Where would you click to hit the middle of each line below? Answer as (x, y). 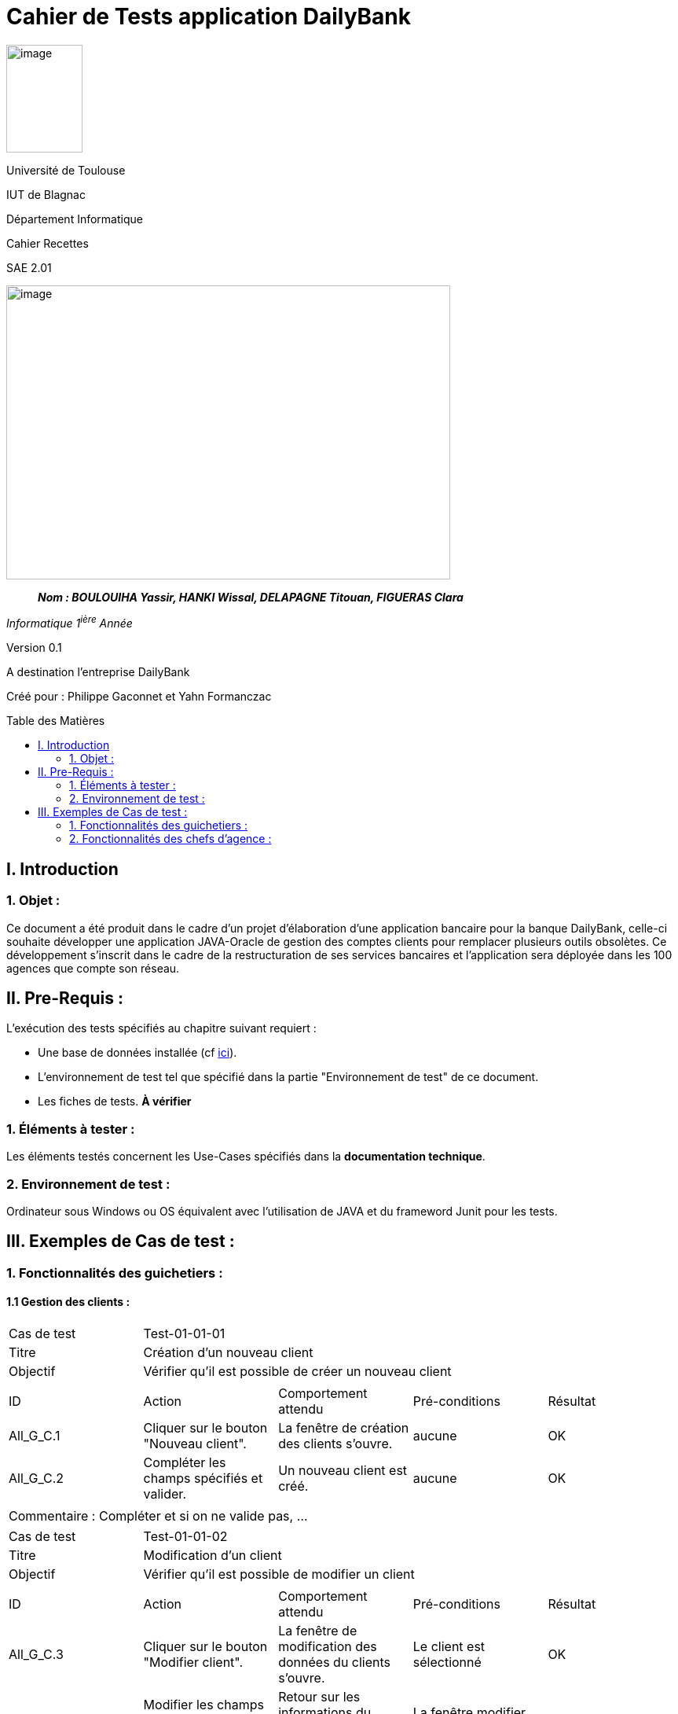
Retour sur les (319, 1697)
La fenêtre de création (344, 1428)
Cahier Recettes (48, 243)
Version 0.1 (34, 648)
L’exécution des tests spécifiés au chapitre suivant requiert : (161, 1028)
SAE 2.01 (29, 267)
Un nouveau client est (343, 1471)
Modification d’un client (213, 1556)
